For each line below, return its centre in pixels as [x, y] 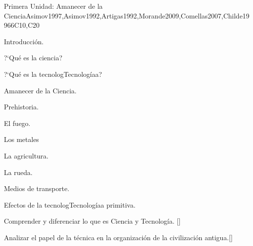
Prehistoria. [21, 107]
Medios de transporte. [37, 188]
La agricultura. [26, 155]
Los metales [21, 139]
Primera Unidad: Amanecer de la [53, 6]
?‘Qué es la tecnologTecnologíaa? [53, 74]
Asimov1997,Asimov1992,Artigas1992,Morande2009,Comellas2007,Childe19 [138, 15]
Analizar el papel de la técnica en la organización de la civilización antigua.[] [118, 237]
